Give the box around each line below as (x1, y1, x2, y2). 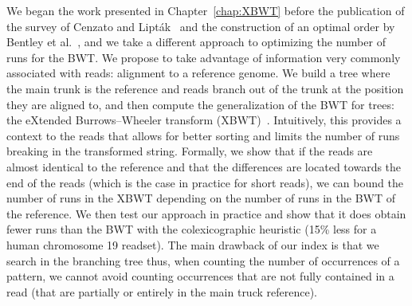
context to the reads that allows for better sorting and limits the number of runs (6, 127, 400, 143)
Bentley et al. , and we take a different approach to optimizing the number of (6, 33, 386, 50)
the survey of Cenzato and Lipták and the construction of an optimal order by (6, 18, 395, 34)
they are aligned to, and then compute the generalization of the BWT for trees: (6, 96, 394, 112)
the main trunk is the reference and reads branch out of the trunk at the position (6, 80, 404, 96)
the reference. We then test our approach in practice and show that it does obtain (6, 205, 406, 222)
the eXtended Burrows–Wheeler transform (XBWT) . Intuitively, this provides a (6, 112, 402, 128)
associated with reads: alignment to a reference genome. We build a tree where (6, 65, 390, 81)
